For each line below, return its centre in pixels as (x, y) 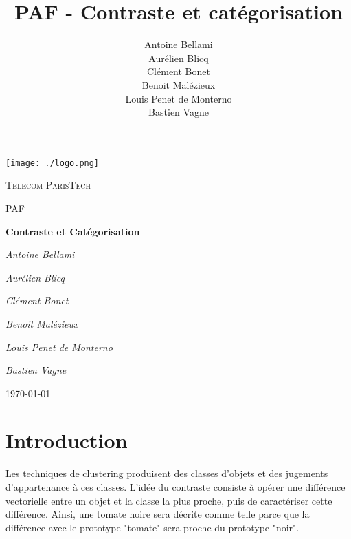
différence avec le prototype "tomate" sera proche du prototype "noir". (152, 527)
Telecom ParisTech (48, 185)
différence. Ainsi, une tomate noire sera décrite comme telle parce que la (158, 514)
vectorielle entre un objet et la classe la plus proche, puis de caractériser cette (169, 500)
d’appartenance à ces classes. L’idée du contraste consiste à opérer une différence (175, 487)
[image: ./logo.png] (53, 163)
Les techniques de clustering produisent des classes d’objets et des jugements (167, 473)
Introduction (67, 440)
